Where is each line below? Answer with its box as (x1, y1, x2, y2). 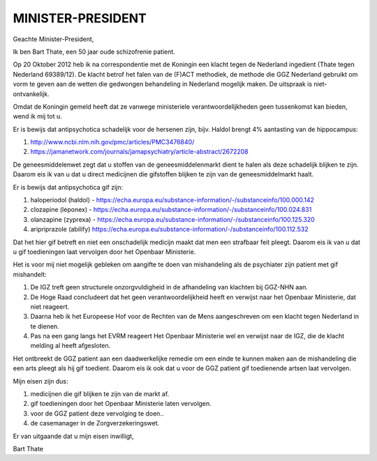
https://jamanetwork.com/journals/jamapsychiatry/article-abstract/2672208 (30, 147, 249, 156)
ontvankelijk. (13, 89, 50, 98)
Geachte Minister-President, (13, 35, 94, 43)
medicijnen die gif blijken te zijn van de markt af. (30, 390, 170, 398)
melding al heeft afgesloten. (30, 342, 111, 350)
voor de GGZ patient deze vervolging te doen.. (30, 409, 164, 418)
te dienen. (30, 322, 59, 331)
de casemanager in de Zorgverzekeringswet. (30, 419, 160, 428)
